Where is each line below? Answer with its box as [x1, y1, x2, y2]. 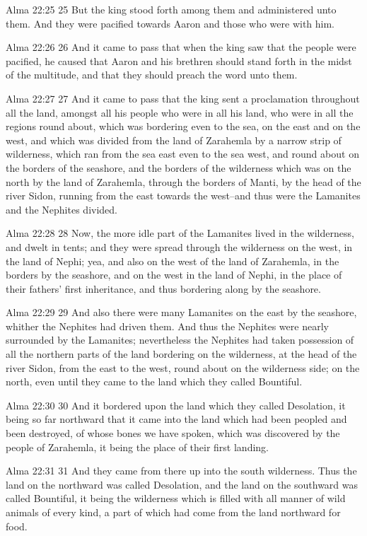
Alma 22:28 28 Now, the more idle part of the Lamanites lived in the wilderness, [6, 226, 354, 240]
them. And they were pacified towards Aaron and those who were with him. [6, 16, 335, 30]
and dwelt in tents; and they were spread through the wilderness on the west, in [6, 239, 353, 254]
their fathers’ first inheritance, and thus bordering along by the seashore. [6, 281, 321, 296]
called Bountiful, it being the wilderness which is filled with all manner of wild [6, 491, 346, 506]
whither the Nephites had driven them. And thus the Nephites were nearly [6, 318, 329, 333]
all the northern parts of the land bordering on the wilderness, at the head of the [6, 346, 357, 361]
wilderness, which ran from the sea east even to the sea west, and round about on [6, 146, 359, 161]
